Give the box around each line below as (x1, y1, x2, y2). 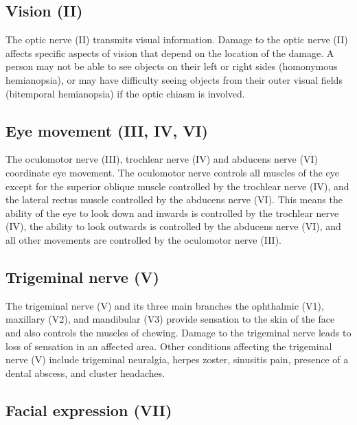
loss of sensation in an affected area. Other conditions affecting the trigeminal (5, 338, 332, 353)
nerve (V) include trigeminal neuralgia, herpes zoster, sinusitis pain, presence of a (5, 352, 349, 367)
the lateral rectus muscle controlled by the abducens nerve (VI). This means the (5, 192, 343, 207)
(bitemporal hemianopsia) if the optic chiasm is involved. (5, 86, 245, 100)
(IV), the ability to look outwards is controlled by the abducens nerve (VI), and (5, 219, 341, 233)
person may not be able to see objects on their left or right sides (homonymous (5, 59, 338, 73)
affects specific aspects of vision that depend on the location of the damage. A (5, 45, 334, 60)
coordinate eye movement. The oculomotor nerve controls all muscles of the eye (5, 165, 340, 179)
